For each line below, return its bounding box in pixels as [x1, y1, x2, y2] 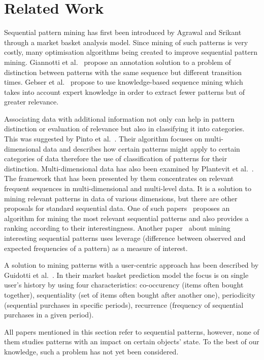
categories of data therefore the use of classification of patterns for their [4, 153, 227, 164]
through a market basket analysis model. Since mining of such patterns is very [4, 37, 248, 47]
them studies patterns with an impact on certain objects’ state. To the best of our [4, 336, 259, 347]
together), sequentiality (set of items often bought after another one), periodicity [4, 289, 255, 300]
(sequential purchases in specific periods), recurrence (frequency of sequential [4, 299, 244, 310]
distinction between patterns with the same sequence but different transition [4, 66, 242, 77]
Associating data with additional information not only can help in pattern [4, 113, 235, 124]
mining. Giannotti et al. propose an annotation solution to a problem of [4, 56, 231, 67]
